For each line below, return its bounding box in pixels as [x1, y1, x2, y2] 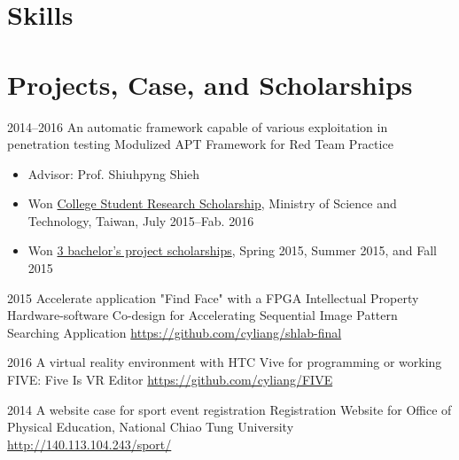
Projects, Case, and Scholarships [7, 66, 413, 102]
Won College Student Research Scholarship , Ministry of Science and [27, 194, 397, 213]
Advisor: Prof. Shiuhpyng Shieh [27, 164, 200, 183]
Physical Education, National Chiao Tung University [7, 417, 294, 436]
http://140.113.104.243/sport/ [7, 434, 172, 453]
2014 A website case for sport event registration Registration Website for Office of [7, 400, 452, 418]
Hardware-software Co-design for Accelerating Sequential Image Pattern [7, 306, 398, 324]
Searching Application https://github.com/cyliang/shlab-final [7, 323, 342, 341]
